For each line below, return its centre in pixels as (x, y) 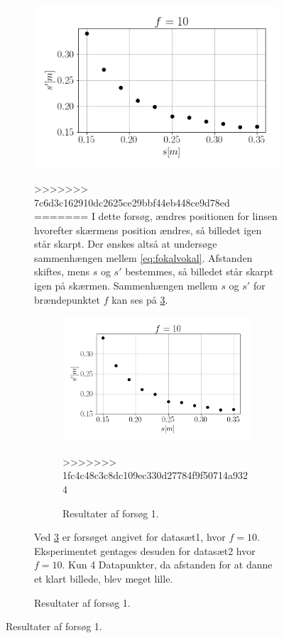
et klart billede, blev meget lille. (104, 579)
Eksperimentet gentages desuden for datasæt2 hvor (145, 550)
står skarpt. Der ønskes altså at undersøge (126, 244)
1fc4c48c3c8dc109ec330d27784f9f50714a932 (155, 475)
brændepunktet (67, 299)
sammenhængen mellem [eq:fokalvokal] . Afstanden (143, 257)
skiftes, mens (62, 271)
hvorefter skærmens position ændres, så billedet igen (148, 230)
